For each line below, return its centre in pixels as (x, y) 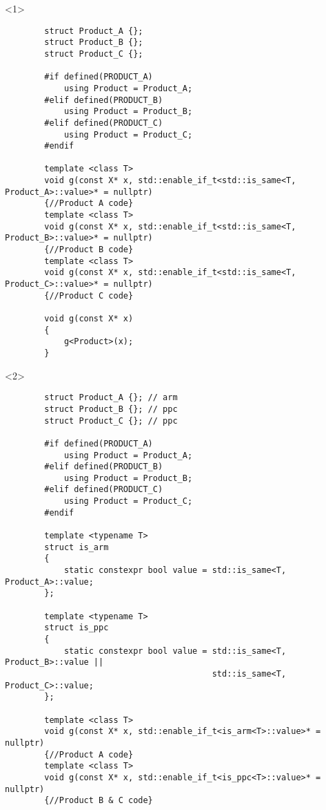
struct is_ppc (77, 628)
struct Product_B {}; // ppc (111, 409)
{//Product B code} (89, 250)
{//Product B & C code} (99, 801)
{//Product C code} (89, 295)
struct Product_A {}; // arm (111, 398)
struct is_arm (77, 547)
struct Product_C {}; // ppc (111, 421)
